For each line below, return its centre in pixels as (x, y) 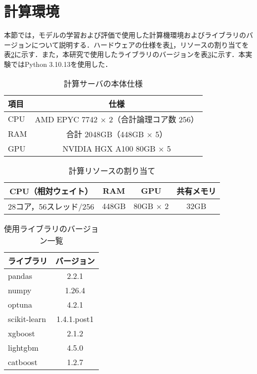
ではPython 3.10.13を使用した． (61, 64)
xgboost (21, 333)
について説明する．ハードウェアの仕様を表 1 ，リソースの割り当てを (140, 44)
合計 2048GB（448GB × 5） (117, 134)
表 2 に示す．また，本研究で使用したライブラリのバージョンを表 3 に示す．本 (125, 54)
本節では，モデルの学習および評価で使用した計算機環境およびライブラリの (125, 35)
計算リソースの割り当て (112, 170)
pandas (20, 275)
